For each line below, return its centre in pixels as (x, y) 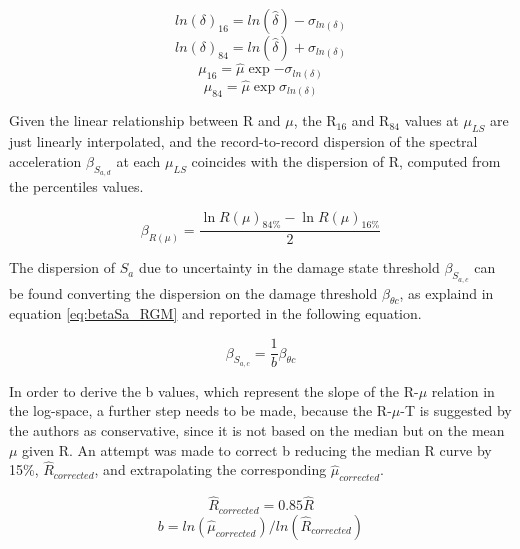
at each (138, 160)
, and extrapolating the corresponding (210, 469)
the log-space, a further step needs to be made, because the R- (200, 410)
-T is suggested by (456, 410)
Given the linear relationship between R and (145, 120)
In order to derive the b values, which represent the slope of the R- (214, 390)
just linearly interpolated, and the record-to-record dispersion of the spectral (243, 141)
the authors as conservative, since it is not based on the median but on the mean (257, 429)
